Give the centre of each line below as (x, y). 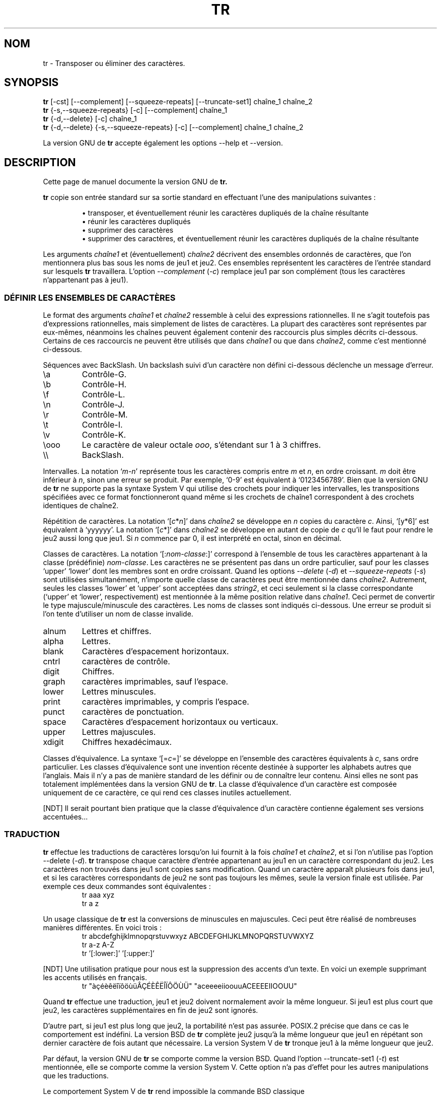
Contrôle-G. (104, 374)
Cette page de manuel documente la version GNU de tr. (135, 182)
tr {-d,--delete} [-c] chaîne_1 (90, 119)
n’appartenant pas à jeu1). (86, 280)
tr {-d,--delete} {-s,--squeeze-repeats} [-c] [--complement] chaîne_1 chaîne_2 (173, 127)
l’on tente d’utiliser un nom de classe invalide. (118, 614)
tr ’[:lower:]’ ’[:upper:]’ (118, 953)
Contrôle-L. (103, 395)
